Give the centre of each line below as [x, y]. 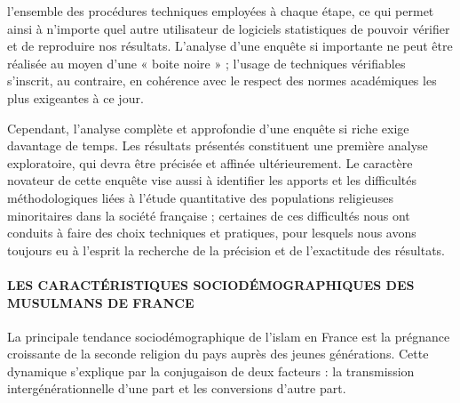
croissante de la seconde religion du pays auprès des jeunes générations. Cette [218, 354]
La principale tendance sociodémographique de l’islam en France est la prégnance [229, 336]
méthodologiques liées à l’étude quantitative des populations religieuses [200, 197]
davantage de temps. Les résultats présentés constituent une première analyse [218, 145]
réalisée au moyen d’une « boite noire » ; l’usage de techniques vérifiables [206, 63]
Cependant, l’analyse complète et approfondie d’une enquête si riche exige [208, 128]
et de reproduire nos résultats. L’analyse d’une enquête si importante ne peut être [230, 46]
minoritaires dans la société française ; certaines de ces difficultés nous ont [209, 215]
